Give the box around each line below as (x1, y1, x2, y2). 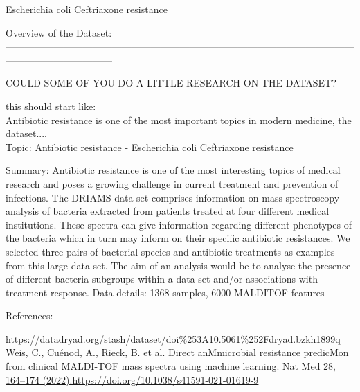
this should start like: (6, 98, 96, 113)
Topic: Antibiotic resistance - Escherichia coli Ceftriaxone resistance (6, 139, 294, 154)
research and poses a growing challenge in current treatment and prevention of (6, 176, 339, 190)
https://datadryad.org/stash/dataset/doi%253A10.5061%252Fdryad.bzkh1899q (6, 331, 341, 346)
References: (6, 308, 53, 323)
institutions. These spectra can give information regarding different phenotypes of (6, 217, 352, 231)
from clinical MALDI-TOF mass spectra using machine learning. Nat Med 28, (6, 359, 336, 373)
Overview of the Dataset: (6, 25, 112, 39)
